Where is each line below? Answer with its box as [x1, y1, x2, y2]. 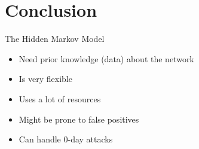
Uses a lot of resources [19, 92, 101, 105]
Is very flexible [19, 72, 72, 85]
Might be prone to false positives [19, 112, 139, 125]
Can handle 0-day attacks [19, 133, 113, 145]
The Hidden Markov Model [5, 32, 105, 45]
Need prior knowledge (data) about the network [19, 52, 194, 65]
